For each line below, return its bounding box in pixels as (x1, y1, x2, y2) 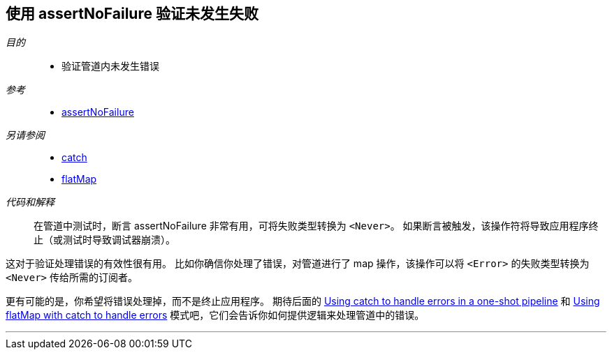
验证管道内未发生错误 (61, 60, 159, 73)
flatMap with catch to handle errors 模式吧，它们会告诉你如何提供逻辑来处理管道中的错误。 (6, 309, 425, 322)
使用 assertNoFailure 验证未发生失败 (6, 5, 258, 22)
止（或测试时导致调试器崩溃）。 (34, 234, 175, 246)
